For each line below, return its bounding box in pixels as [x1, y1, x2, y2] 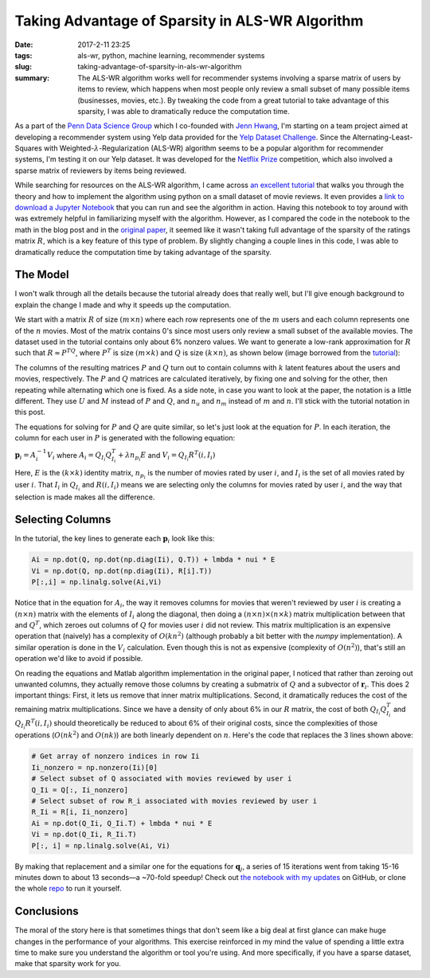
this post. [14, 407, 45, 417]
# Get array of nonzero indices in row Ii [31, 752, 200, 761]
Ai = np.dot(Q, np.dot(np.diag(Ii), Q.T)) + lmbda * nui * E [31, 555, 276, 565]
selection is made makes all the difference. [14, 492, 155, 502]
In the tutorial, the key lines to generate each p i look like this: [14, 534, 215, 546]
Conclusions [14, 905, 79, 918]
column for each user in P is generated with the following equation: [14, 433, 236, 443]
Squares [14, 143, 43, 153]
